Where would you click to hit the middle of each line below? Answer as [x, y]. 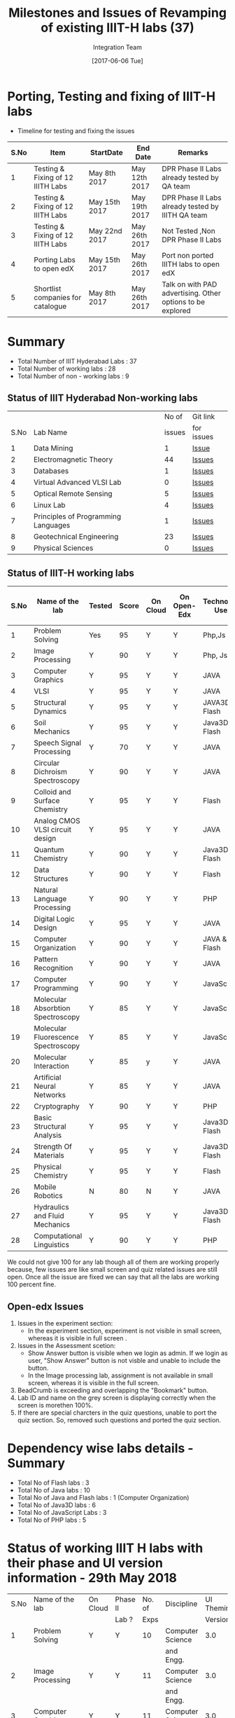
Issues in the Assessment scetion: [66, 1346]
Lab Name [51, 432]
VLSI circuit [53, 830]
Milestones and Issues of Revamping [117, 13]
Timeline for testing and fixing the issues [76, 130]
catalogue [50, 306]
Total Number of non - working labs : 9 [73, 376]
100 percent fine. [32, 1284]
